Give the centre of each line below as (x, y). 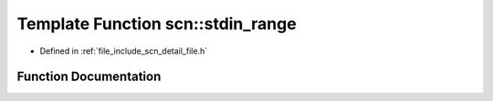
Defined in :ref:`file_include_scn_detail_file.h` (124, 51)
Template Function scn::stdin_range (157, 24)
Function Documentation (89, 77)
